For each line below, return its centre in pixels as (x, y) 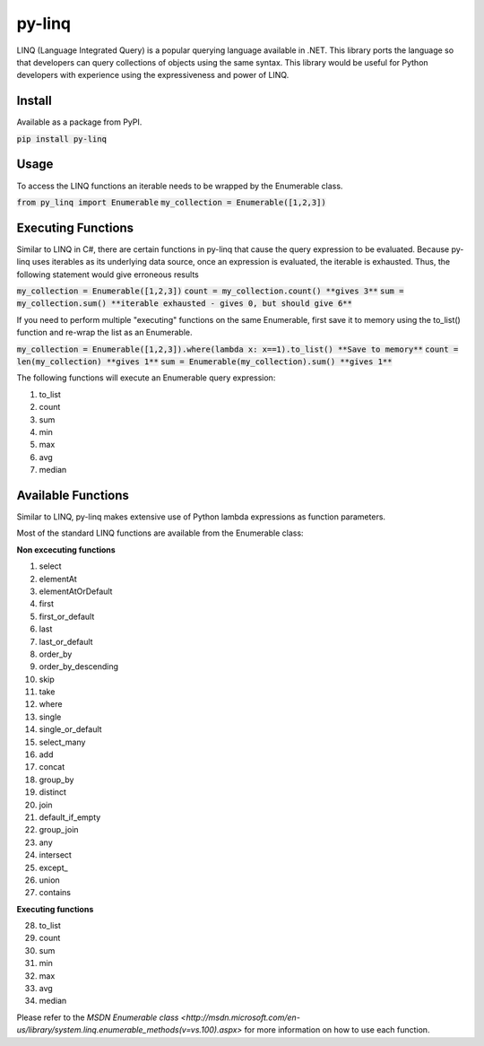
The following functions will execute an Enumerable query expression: (146, 378)
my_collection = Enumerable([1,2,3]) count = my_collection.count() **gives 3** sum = (210, 291)
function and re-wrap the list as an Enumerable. (104, 333)
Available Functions (73, 495)
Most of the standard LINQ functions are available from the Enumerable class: (160, 533)
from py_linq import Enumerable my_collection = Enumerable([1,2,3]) (171, 202)
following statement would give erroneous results (108, 275)
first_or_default (67, 616)
